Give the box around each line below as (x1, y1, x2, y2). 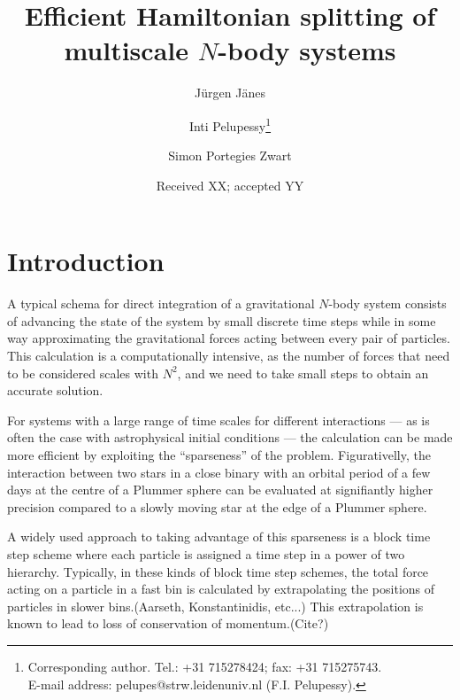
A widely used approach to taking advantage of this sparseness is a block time (7, 527, 431, 546)
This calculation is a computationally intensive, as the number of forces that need (7, 346, 450, 365)
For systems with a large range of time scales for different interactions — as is (7, 410, 430, 429)
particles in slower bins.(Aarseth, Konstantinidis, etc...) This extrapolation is (7, 596, 424, 615)
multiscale (64, 32, 188, 68)
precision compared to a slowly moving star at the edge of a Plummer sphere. (7, 497, 427, 516)
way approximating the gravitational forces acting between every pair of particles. (7, 329, 450, 347)
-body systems (218, 32, 396, 68)
